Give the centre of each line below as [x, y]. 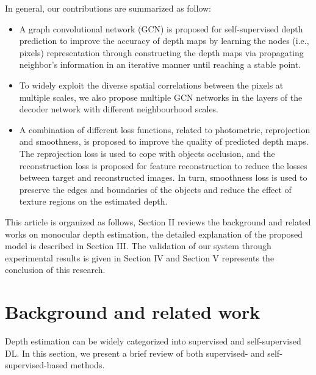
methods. [88, 365]
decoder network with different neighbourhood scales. [119, 109]
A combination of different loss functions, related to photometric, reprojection [165, 129]
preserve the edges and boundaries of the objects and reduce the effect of [155, 189]
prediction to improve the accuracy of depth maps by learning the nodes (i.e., [164, 41]
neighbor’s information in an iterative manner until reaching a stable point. [160, 64]
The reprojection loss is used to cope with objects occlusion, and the [147, 153]
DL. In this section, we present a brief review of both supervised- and [135, 353]
